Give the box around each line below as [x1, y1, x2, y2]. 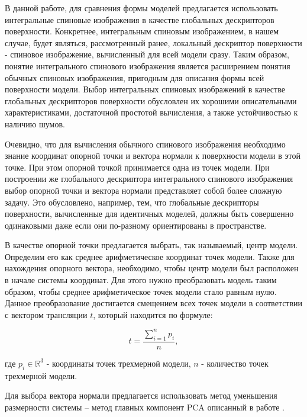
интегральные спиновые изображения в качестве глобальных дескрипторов [5, 13, 274, 25]
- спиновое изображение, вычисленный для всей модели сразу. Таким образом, [5, 48, 289, 60]
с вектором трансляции [5, 308, 88, 320]
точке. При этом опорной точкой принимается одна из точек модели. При [5, 161, 270, 173]
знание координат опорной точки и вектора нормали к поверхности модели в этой [5, 149, 300, 162]
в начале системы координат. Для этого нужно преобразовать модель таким [5, 274, 277, 286]
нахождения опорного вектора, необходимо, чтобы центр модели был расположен [5, 262, 299, 274]
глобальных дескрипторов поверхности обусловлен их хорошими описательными [5, 94, 297, 107]
